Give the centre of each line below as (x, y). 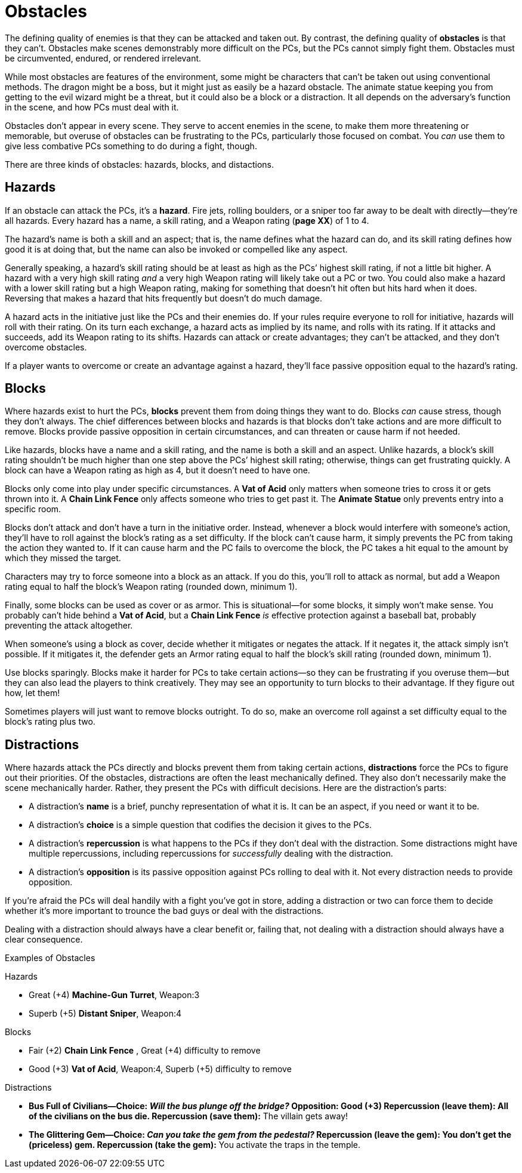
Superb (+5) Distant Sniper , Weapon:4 (105, 1014)
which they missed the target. (63, 558)
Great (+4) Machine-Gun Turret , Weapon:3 (114, 995)
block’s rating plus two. (50, 722)
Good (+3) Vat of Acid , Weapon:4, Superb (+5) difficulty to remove (160, 1069)
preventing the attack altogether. (69, 626)
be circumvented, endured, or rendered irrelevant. (103, 58)
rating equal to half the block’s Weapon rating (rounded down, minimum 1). (151, 587)
